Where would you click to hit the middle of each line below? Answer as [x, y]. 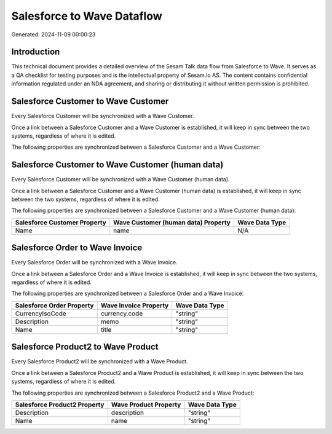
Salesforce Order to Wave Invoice [77, 248]
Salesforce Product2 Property [60, 404]
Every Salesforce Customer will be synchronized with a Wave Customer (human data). [121, 180]
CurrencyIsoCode [41, 314]
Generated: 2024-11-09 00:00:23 [53, 34]
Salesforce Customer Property [61, 223]
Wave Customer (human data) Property [172, 223]
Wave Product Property [146, 404]
